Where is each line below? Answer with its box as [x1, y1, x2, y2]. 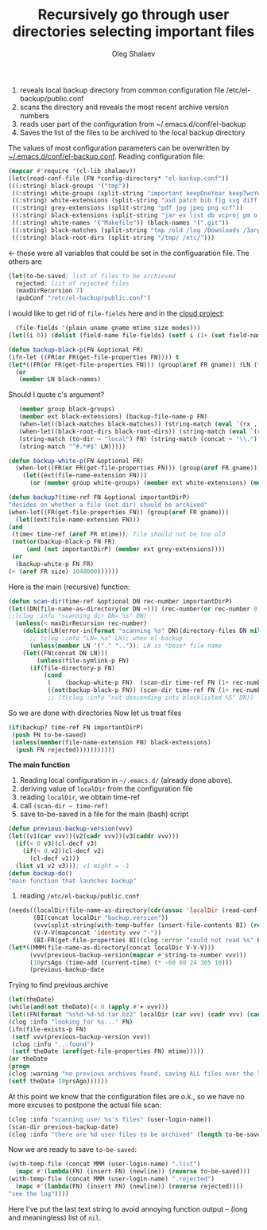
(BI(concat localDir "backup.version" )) [33, 914, 169, 922]
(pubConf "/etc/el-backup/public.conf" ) [15, 294, 151, 302]
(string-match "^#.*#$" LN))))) [18, 442, 126, 450]
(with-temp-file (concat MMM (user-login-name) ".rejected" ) [8, 1175, 215, 1183]
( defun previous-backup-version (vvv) [8, 825, 133, 833]
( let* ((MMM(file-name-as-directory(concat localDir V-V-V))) [8, 943, 215, 952]
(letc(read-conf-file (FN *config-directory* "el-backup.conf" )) [8, 174, 229, 183]
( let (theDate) [8, 996, 56, 1004]
